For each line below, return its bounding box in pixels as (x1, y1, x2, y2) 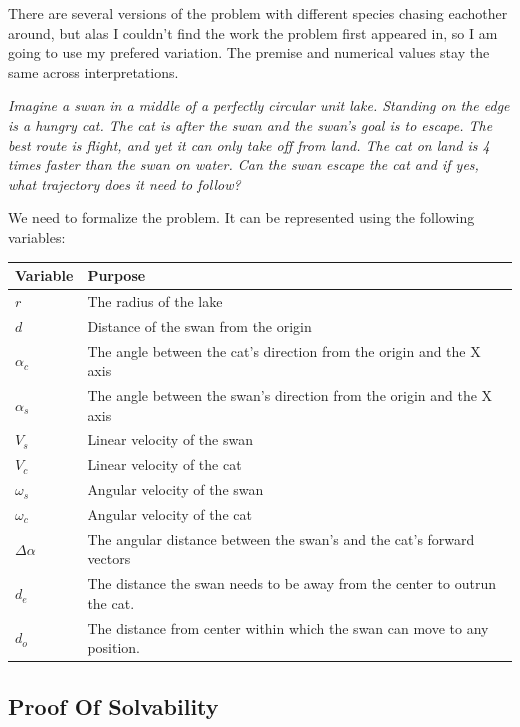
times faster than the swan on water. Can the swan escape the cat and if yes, (8, 154, 479, 175)
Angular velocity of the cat (87, 503, 252, 524)
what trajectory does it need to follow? (8, 173, 241, 194)
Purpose (87, 265, 146, 286)
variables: (8, 226, 66, 247)
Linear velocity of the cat (87, 454, 242, 475)
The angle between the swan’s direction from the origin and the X (87, 385, 493, 405)
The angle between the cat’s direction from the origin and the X (87, 340, 481, 361)
